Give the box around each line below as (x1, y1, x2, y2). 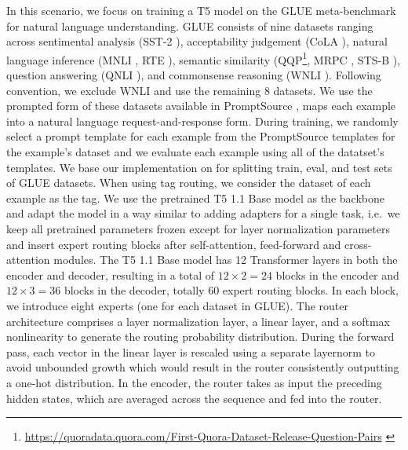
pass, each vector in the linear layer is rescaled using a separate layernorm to (6, 343, 376, 360)
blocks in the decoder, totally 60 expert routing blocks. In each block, (64, 282, 399, 298)
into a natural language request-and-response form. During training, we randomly (6, 112, 399, 129)
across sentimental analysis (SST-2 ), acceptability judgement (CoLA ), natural (6, 33, 388, 49)
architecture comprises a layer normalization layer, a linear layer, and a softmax (6, 313, 390, 329)
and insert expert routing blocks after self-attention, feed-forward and (6, 236, 341, 252)
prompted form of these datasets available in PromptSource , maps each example (6, 97, 396, 114)
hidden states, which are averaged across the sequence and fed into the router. (6, 390, 382, 406)
